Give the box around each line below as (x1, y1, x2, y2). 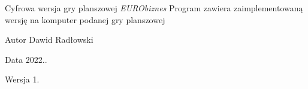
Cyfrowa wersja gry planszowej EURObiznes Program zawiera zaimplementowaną (5, 2, 303, 14)
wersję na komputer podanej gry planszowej (5, 13, 165, 26)
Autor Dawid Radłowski (5, 33, 93, 46)
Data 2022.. (5, 53, 47, 65)
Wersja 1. (5, 73, 40, 85)
